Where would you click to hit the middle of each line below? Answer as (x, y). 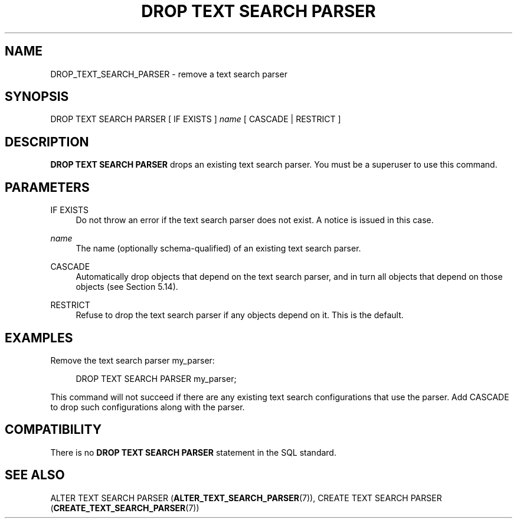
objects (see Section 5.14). (127, 287)
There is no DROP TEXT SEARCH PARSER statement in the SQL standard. (193, 452)
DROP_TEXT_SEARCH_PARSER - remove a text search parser (169, 74)
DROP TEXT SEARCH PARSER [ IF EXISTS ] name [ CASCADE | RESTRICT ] (196, 119)
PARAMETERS (47, 187)
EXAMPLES (39, 338)
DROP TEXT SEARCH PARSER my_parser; (156, 378)
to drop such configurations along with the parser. (148, 407)
